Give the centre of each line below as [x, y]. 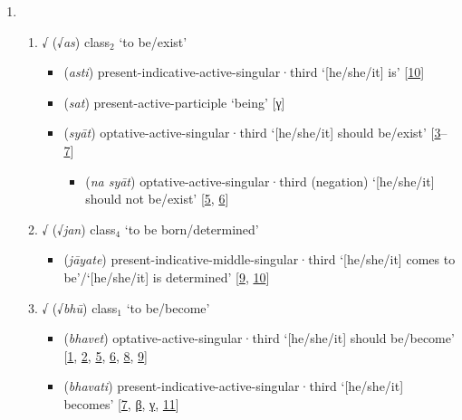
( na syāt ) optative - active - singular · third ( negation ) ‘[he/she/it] [260, 181]
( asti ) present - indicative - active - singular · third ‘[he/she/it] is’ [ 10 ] [244, 72]
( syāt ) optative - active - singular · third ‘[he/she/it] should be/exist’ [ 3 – [255, 133]
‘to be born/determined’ [192, 229]
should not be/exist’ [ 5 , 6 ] [157, 199]
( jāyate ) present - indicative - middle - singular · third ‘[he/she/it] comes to [260, 259]
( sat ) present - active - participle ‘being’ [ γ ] [174, 102]
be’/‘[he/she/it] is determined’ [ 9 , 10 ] [167, 277]
